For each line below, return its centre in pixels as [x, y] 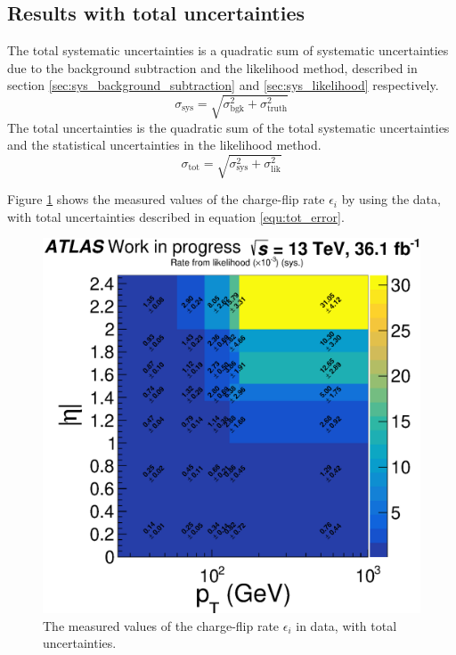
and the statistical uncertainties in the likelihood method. [164, 145]
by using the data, [391, 199]
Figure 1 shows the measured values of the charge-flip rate [166, 199]
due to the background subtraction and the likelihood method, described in [212, 67]
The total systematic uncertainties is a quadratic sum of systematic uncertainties [228, 50]
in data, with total [346, 625]
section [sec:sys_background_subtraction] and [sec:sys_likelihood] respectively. [223, 85]
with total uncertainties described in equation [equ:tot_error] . [176, 216]
